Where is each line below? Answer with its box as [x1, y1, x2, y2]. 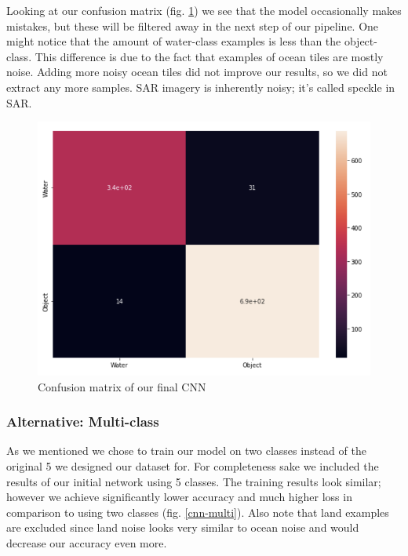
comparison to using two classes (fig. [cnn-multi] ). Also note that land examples [6, 503, 389, 520]
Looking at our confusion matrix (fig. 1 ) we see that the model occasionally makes [6, 2, 402, 18]
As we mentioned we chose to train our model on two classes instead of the [6, 442, 366, 459]
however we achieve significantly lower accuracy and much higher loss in [6, 489, 352, 505]
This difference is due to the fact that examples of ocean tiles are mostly [35, 48, 384, 64]
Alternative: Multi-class [6, 412, 159, 431]
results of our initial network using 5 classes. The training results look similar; [6, 473, 381, 489]
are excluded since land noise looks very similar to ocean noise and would [6, 519, 359, 536]
